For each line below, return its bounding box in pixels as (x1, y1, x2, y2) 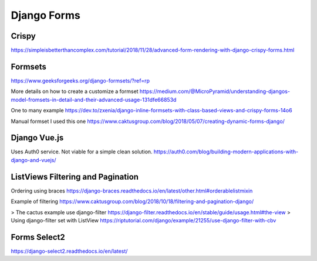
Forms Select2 (11, 232, 65, 242)
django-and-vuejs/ (11, 156, 56, 163)
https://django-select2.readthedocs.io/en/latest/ (11, 248, 128, 255)
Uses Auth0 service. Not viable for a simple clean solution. (11, 148, 153, 155)
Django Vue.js (11, 133, 64, 143)
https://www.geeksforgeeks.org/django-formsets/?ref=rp (11, 77, 150, 84)
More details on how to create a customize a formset (11, 88, 139, 95)
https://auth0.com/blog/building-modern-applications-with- (153, 148, 299, 155)
